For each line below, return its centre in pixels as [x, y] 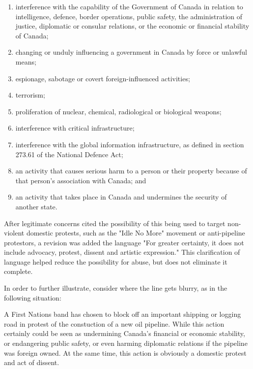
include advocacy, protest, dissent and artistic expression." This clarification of [122, 252]
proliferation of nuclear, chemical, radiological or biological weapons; [118, 111]
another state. [36, 206]
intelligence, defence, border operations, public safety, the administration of [129, 16]
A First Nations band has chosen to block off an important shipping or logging [123, 314]
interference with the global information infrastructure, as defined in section [130, 144]
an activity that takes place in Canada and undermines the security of [121, 197]
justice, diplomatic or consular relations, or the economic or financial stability [132, 26]
